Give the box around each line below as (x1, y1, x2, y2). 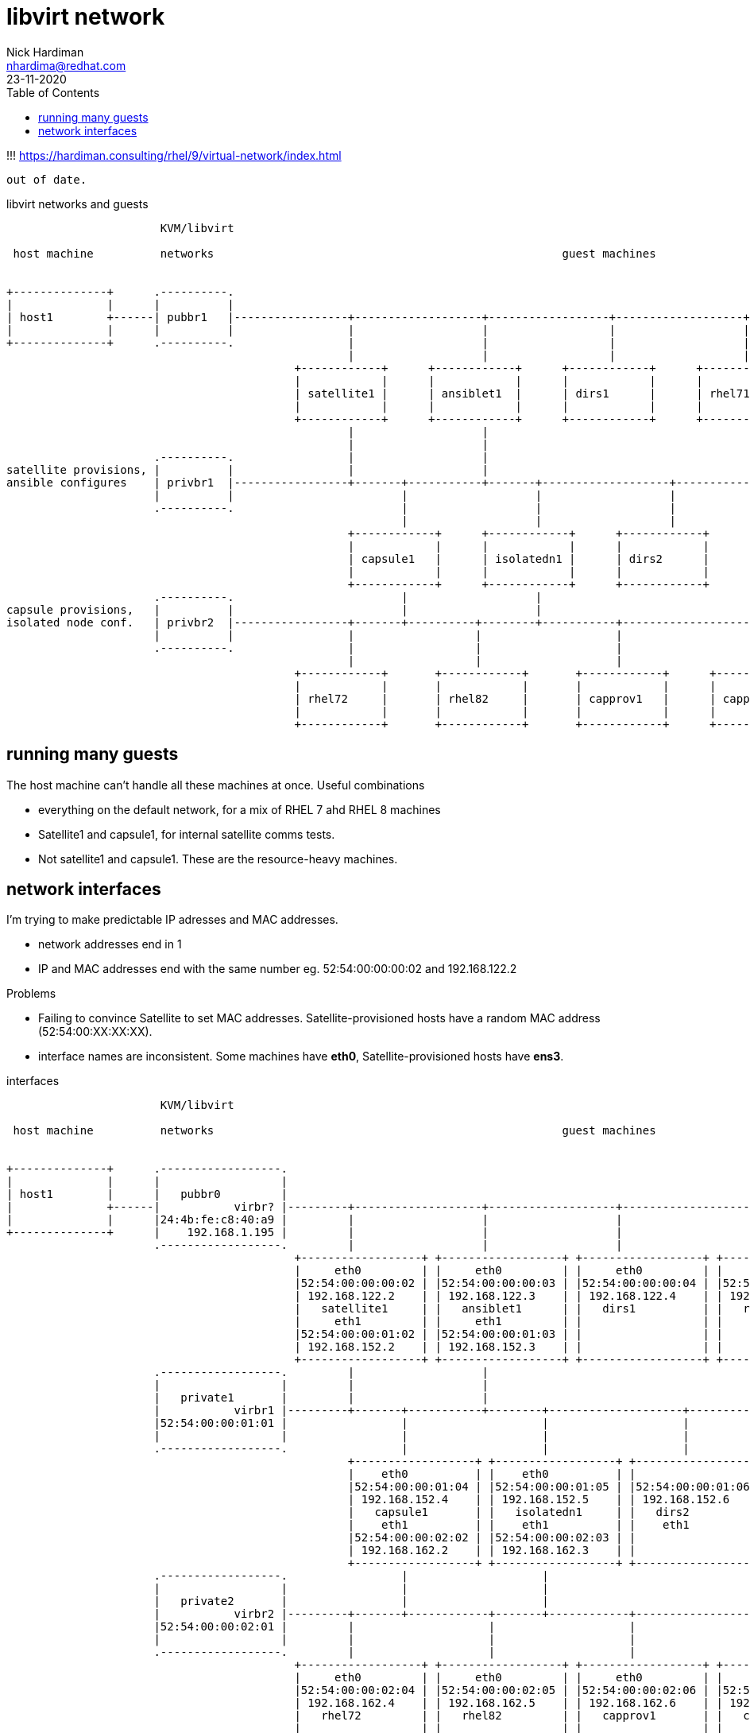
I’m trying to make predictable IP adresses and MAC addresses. (6, 913, 338, 927)
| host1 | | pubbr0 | (6, 1188, 288, 1201)
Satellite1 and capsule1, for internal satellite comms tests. (38, 827, 335, 841)
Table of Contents (6, 85, 100, 99)
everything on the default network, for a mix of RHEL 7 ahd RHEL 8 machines (38, 802, 441, 816)
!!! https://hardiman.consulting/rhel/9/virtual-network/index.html (6, 148, 342, 162)
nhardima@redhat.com (6, 58, 126, 72)
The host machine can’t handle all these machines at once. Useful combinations (6, 777, 425, 792)
